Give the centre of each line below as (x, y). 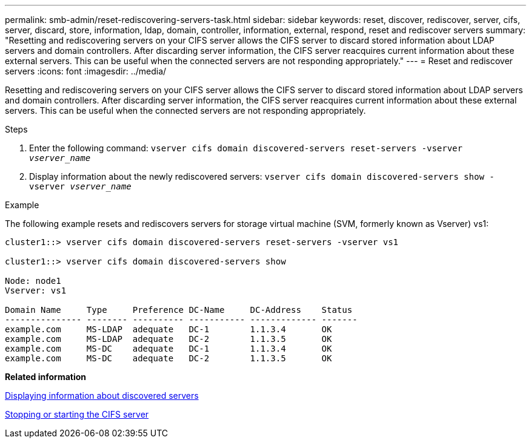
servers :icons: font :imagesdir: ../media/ (86, 71)
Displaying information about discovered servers (102, 395)
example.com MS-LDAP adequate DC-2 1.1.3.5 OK (169, 339)
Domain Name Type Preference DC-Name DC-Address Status (179, 310)
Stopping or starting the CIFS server (77, 414)
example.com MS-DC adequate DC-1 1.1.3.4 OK (169, 349)
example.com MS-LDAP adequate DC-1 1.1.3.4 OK (169, 329)
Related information (46, 377)
